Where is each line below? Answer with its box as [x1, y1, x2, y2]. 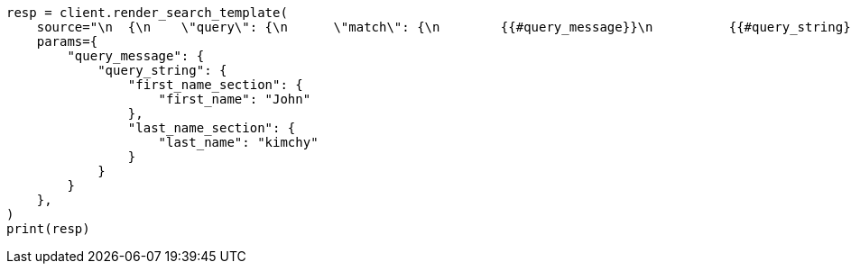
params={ [36, 34, 98, 49]
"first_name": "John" [158, 92, 311, 106]
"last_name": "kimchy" [158, 135, 319, 149]
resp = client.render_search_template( [6, 5, 288, 20]
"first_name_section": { [127, 77, 303, 92]
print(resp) [6, 221, 90, 236]
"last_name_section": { [127, 121, 296, 135]
